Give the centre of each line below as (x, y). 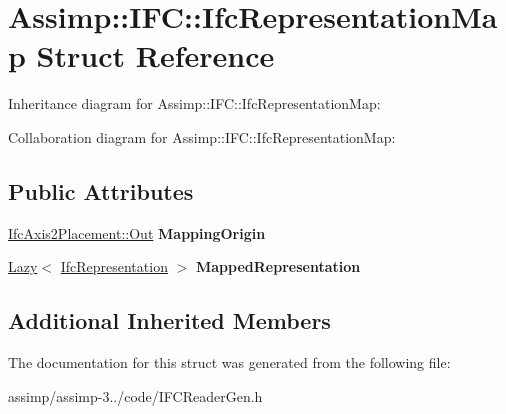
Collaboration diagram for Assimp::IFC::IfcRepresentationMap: (202, 136)
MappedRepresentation (278, 266)
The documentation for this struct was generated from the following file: (229, 362)
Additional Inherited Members (169, 320)
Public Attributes (101, 190)
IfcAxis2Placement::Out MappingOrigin (137, 232)
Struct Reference (155, 55)
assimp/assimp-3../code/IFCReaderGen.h (135, 395)
